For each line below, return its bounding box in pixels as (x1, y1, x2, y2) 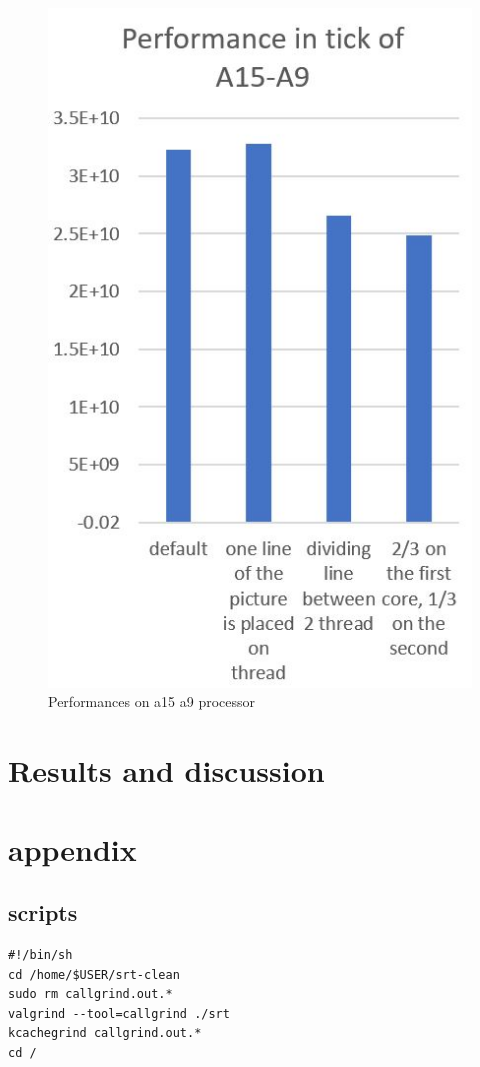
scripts (8, 897, 78, 928)
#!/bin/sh (8, 947, 73, 962)
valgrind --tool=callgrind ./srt (8, 1006, 230, 1021)
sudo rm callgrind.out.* (8, 987, 173, 1002)
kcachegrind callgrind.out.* (8, 1026, 202, 1041)
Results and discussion (8, 750, 325, 791)
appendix (8, 828, 137, 869)
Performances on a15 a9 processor (48, 691, 256, 712)
